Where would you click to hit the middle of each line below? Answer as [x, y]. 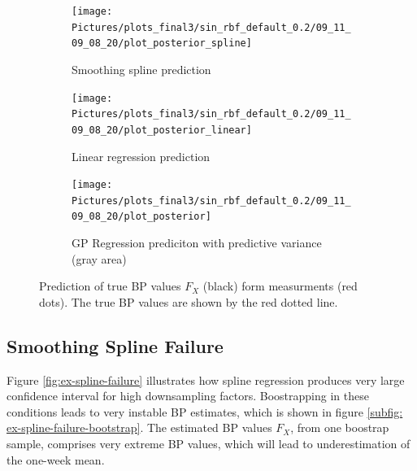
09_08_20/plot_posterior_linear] [162, 130]
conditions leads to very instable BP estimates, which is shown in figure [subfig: [205, 411]
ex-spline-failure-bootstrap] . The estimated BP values [139, 427]
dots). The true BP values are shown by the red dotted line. [189, 301]
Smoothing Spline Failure [115, 345]
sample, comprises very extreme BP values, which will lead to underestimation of [208, 444]
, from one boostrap [340, 427]
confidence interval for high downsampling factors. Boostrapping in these [188, 396]
